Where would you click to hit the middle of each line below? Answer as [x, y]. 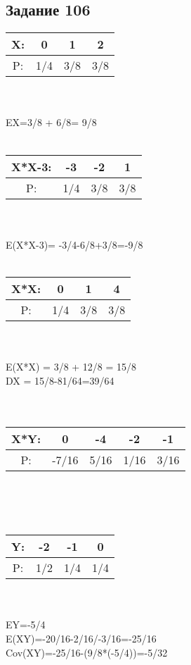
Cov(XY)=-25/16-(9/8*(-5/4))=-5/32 [87, 652]
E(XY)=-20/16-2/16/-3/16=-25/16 [81, 639]
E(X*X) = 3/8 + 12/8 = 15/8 [71, 367]
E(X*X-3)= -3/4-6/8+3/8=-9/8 [74, 244]
